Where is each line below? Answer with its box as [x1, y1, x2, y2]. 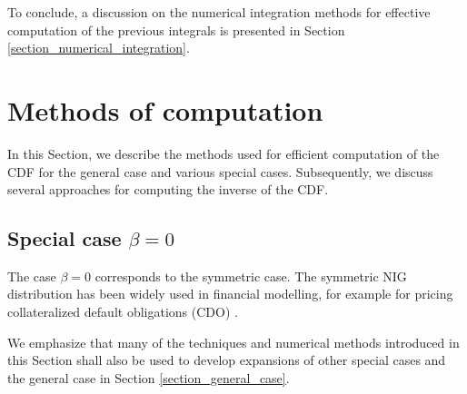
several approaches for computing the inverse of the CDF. [7, 180, 329, 199]
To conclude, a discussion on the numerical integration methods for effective [7, 3, 431, 21]
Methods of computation [7, 91, 323, 128]
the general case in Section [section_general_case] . [7, 368, 290, 387]
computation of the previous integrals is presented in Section [7, 20, 345, 39]
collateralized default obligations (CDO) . [7, 302, 238, 321]
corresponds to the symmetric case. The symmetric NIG [94, 266, 407, 285]
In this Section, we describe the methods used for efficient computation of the [7, 143, 440, 163]
